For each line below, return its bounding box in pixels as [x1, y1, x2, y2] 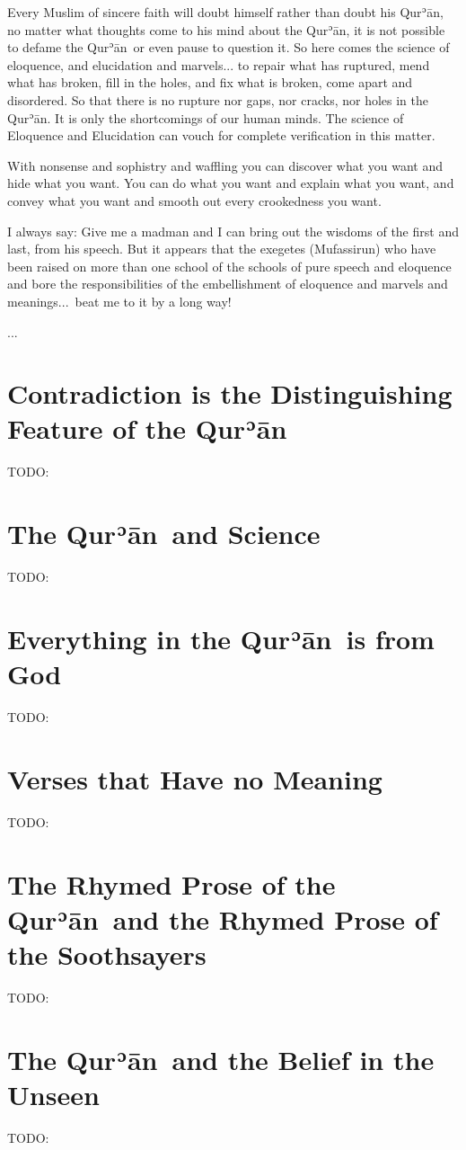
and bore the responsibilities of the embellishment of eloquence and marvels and [7, 274, 448, 293]
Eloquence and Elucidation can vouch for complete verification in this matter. [7, 126, 435, 145]
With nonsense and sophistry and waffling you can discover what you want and [7, 156, 444, 174]
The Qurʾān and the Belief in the [7, 1040, 435, 1077]
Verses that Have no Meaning [7, 760, 382, 797]
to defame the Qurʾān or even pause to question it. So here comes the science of [7, 38, 450, 57]
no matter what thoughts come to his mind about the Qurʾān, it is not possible [7, 20, 445, 39]
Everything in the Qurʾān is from [7, 620, 435, 656]
